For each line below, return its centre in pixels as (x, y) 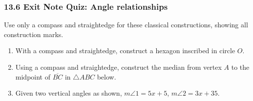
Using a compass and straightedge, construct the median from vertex (118, 67)
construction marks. (34, 34)
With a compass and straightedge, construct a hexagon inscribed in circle (125, 50)
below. (106, 76)
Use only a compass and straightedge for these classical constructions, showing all (126, 25)
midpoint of (33, 76)
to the (240, 67)
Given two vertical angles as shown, (69, 93)
